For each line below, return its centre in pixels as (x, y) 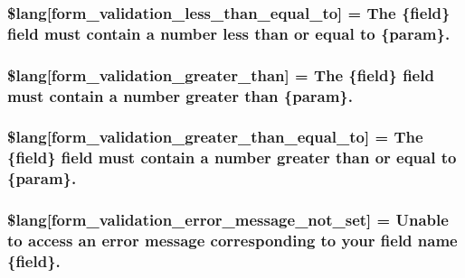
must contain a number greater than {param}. (180, 95)
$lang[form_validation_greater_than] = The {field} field (221, 74)
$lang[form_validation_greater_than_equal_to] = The (215, 137)
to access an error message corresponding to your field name (232, 241)
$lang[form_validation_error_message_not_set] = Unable (228, 220)
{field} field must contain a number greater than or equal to (232, 158)
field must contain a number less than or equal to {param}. (229, 33)
